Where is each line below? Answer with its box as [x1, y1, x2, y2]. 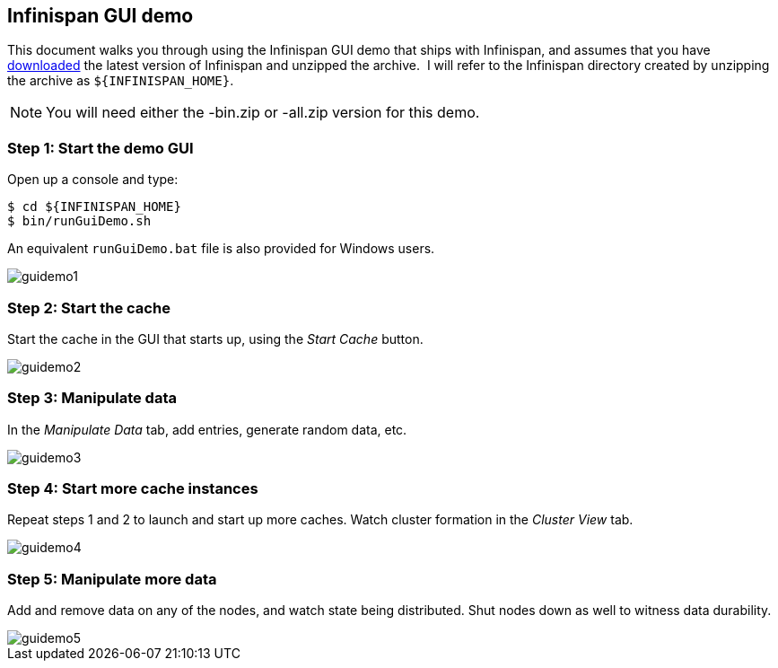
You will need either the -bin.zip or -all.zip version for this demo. [46, 103, 480, 122]
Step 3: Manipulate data [7, 389, 177, 408]
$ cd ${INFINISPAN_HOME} [7, 199, 181, 215]
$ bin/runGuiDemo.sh [7, 214, 152, 229]
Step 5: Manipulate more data [7, 569, 217, 588]
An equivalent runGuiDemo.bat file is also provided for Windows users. [7, 241, 435, 257]
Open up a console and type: [7, 171, 179, 188]
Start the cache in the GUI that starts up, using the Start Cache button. [7, 330, 424, 347]
